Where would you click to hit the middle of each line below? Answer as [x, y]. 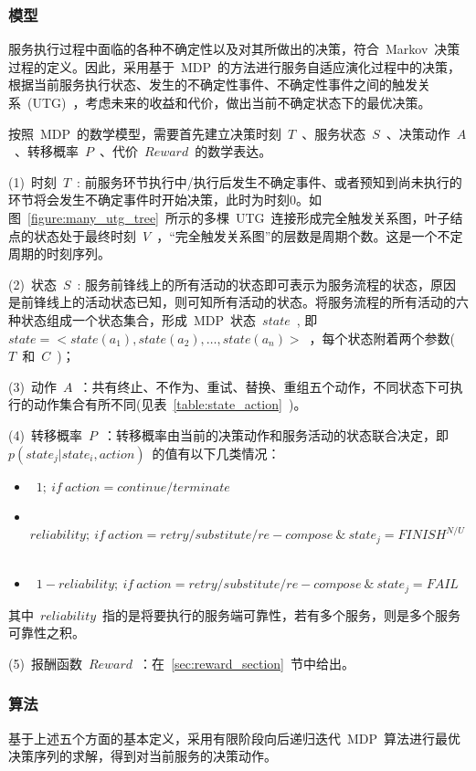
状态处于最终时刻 [85, 235]
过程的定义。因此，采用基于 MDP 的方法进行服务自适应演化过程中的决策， [235, 66]
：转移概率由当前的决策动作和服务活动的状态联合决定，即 [275, 434]
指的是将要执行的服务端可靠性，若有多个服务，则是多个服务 [282, 614]
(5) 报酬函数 [45, 663]
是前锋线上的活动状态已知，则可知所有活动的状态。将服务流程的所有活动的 [232, 302]
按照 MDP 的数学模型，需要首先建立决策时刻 [145, 133]
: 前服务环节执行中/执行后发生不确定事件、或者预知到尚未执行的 [270, 181]
